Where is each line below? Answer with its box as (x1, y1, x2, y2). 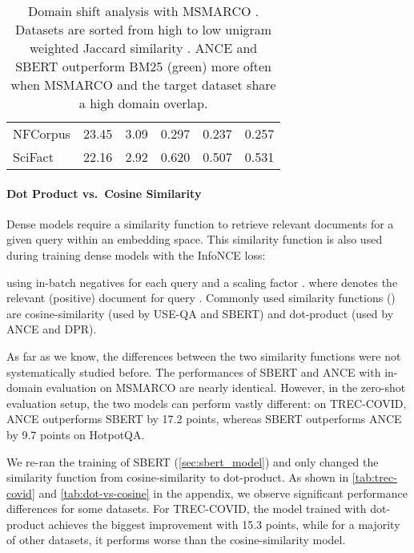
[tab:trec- (352, 469, 397, 486)
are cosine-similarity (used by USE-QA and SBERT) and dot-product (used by (6, 305, 394, 321)
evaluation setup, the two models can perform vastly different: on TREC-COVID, (6, 394, 407, 411)
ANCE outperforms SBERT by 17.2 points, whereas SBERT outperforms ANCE (6, 410, 402, 427)
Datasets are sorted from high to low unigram (14, 20, 272, 38)
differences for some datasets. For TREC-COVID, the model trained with (6, 500, 367, 517)
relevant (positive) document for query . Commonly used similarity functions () (6, 289, 396, 306)
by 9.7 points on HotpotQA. (6, 426, 145, 442)
